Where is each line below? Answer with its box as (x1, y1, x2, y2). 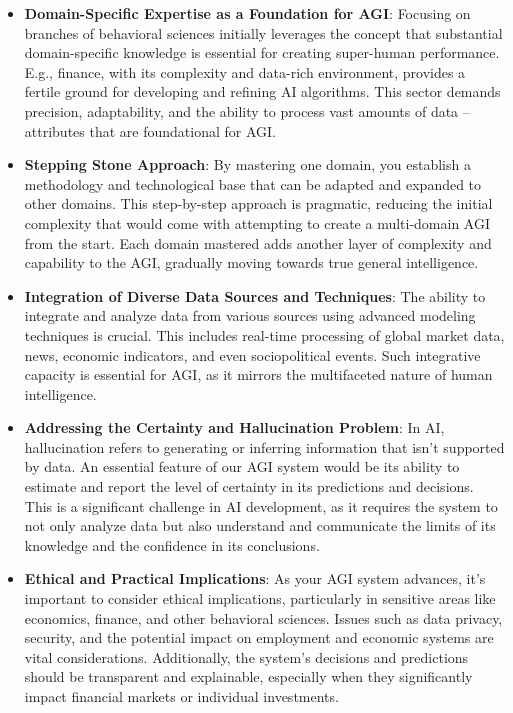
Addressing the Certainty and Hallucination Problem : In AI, (24, 417, 445, 438)
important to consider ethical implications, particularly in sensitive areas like (24, 588, 496, 609)
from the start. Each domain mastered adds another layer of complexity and (24, 232, 492, 253)
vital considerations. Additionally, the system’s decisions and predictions (24, 646, 469, 667)
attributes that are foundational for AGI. (24, 120, 276, 141)
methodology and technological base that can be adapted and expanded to (24, 173, 482, 194)
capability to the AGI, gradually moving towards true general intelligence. (24, 252, 479, 273)
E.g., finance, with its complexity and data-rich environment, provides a (24, 61, 466, 82)
